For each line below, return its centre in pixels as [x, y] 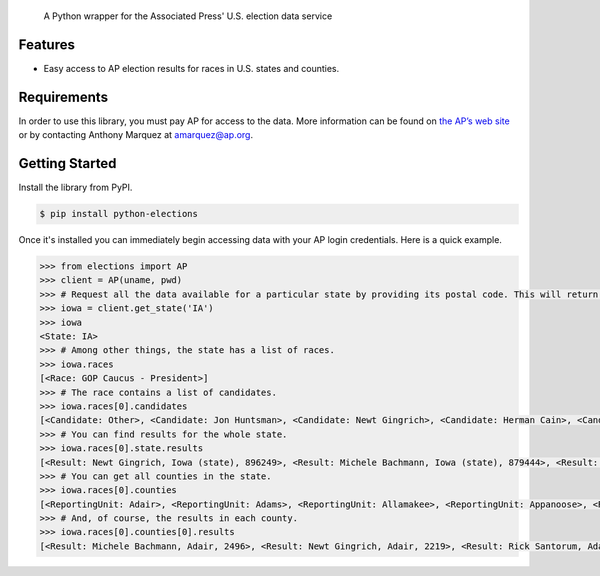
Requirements [63, 96]
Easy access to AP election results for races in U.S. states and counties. [191, 68]
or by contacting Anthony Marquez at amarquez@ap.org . [136, 135]
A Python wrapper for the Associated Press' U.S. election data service [188, 16]
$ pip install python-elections [119, 214]
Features [46, 44]
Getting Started [67, 163]
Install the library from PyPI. [75, 187]
